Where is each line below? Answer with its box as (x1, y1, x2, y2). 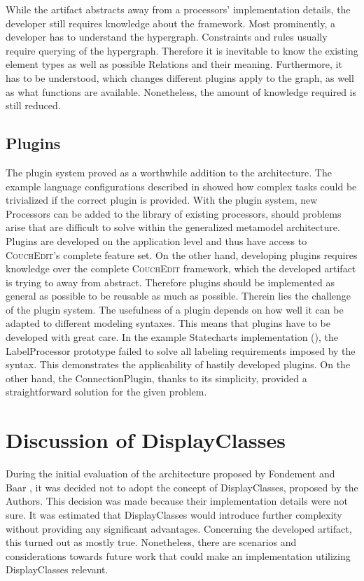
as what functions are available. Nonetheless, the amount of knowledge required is (6, 84, 356, 99)
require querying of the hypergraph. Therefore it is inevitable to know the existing (6, 43, 358, 57)
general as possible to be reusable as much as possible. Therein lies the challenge (6, 288, 351, 303)
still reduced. (6, 98, 61, 113)
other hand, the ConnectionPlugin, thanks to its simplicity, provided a (6, 370, 307, 385)
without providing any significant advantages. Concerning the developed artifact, (6, 521, 352, 535)
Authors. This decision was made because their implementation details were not (6, 493, 348, 508)
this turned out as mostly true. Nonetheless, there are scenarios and (6, 535, 297, 549)
